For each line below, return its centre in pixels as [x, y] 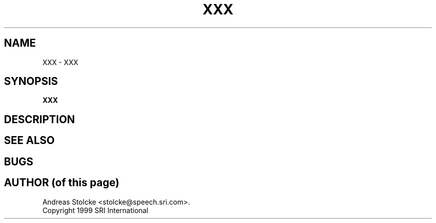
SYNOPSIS [31, 81]
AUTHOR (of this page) [62, 183]
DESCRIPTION [40, 119]
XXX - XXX [60, 62]
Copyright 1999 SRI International [95, 210]
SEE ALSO [29, 141]
